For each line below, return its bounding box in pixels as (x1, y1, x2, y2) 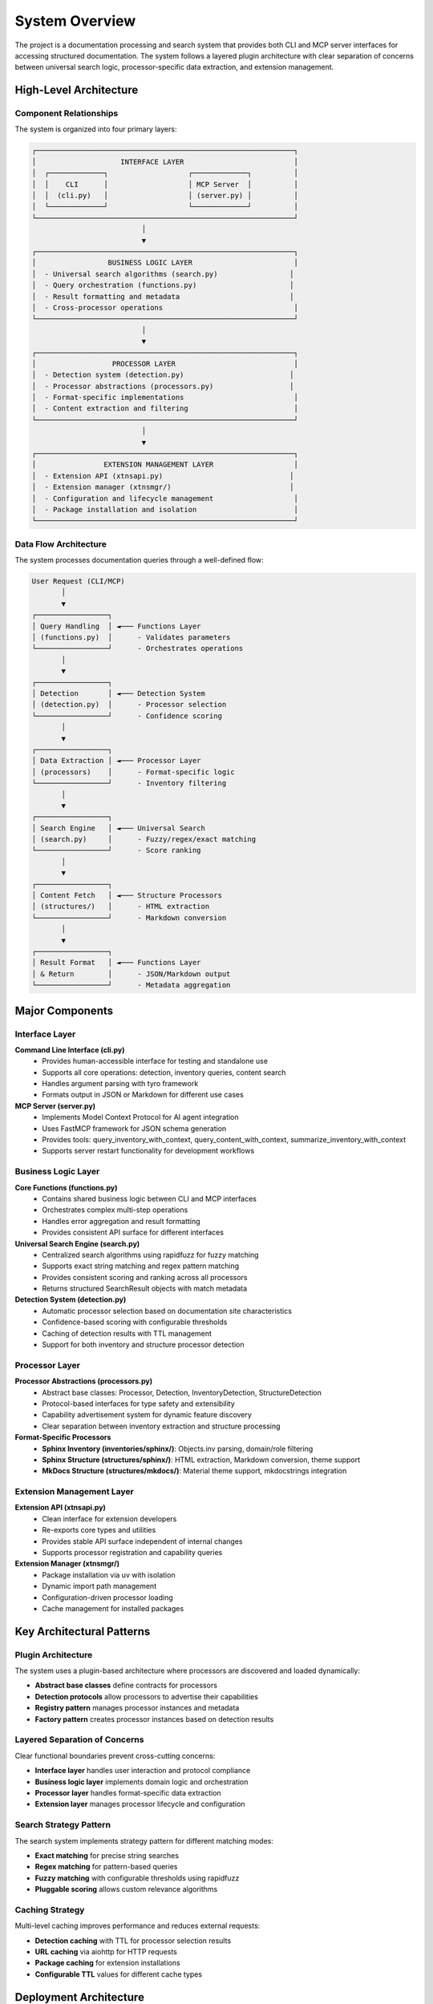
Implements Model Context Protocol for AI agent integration (42, 1113, 240, 1122)
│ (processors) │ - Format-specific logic (31, 767, 236, 777)
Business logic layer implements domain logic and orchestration (34, 1776, 249, 1787)
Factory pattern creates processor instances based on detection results (34, 1714, 274, 1723)
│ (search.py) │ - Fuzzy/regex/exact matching (31, 834, 257, 844)
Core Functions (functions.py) (14, 1182, 118, 1192)
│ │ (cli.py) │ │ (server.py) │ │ (31, 191, 298, 200)
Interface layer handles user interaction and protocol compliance (34, 1766, 251, 1776)
